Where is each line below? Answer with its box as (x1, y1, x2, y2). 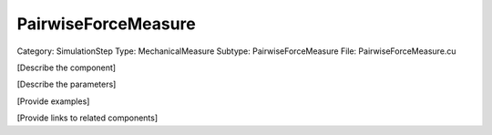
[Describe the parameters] (16, 78, 117, 90)
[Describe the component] (16, 62, 117, 73)
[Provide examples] (16, 96, 90, 107)
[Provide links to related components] (16, 112, 159, 123)
